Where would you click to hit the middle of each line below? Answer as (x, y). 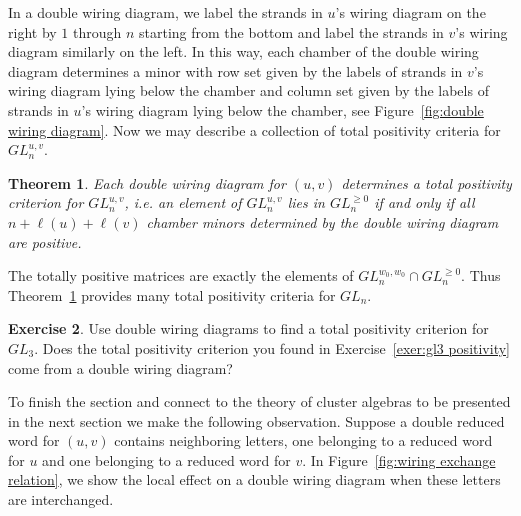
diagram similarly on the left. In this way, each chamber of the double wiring (243, 51)
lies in (306, 202)
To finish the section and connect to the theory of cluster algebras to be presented (259, 401)
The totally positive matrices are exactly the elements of (181, 275)
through (97, 31)
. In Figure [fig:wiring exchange (399, 459)
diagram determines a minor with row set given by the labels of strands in (235, 70)
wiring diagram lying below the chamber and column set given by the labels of (248, 90)
